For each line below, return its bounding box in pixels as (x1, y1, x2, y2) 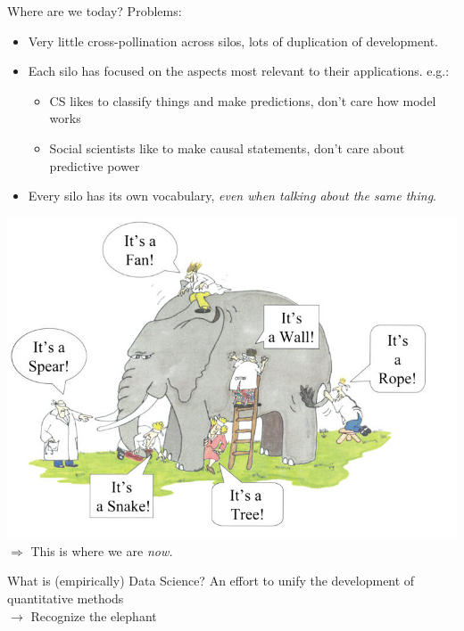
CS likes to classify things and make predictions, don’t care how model (49, 91, 436, 110)
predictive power (49, 156, 140, 175)
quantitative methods (7, 589, 124, 608)
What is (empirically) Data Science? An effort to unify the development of (7, 571, 415, 590)
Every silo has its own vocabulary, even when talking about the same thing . (28, 186, 437, 205)
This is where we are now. (30, 541, 173, 560)
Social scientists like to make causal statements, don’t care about (49, 138, 405, 157)
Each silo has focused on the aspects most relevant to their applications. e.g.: (28, 61, 450, 80)
